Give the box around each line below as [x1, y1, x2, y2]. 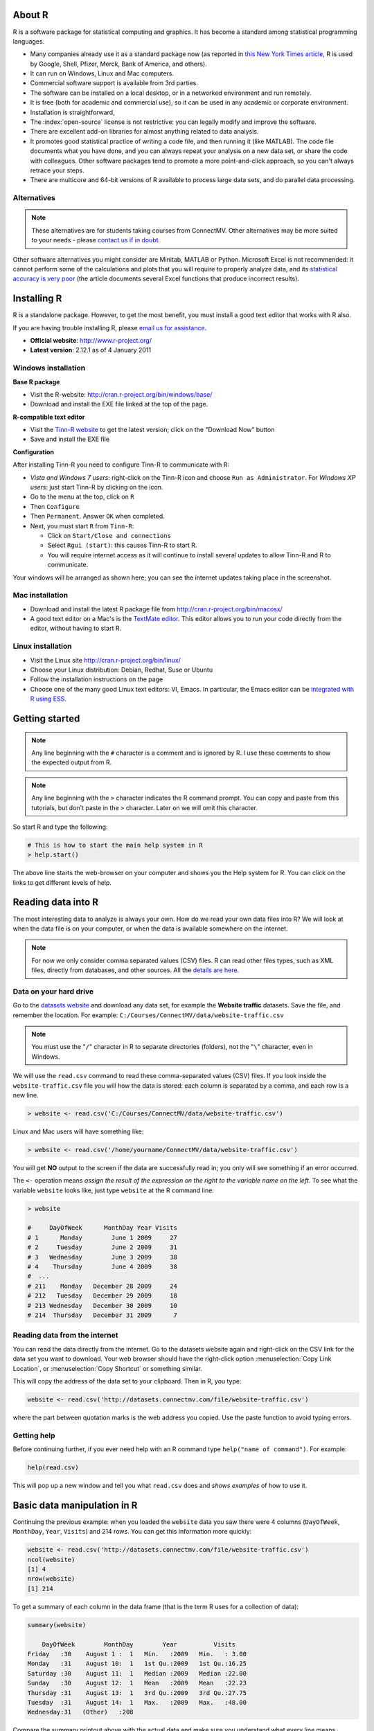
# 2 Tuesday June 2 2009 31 [27, 1244, 178, 1251]
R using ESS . [30, 694, 67, 703]
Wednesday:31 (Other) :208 [27, 1708, 134, 1716]
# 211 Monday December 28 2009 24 [27, 1282, 178, 1290]
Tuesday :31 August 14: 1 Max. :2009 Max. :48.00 [27, 1698, 247, 1706]
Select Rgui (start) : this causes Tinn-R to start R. [47, 541, 197, 550]
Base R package [12, 377, 60, 386]
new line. [12, 1091, 39, 1099]
